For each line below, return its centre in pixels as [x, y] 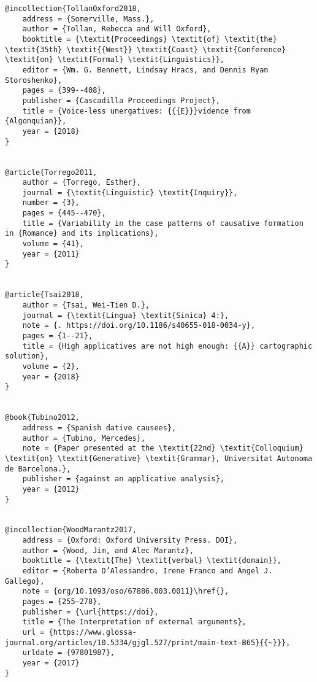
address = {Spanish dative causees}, [99, 428]
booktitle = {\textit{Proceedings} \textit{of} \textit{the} [150, 39]
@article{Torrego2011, [51, 172]
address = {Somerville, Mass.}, [88, 19]
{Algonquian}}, [36, 121]
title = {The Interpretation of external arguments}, [134, 622]
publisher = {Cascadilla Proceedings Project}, [121, 100]
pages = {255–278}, [62, 602]
